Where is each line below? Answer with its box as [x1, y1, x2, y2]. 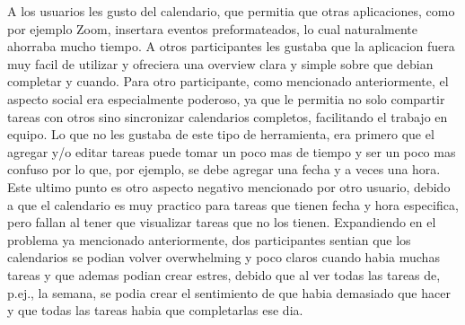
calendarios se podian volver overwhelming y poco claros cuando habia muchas [7, 248, 440, 267]
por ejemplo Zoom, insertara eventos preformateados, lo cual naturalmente [7, 19, 418, 38]
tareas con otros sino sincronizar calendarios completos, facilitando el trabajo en [7, 107, 448, 126]
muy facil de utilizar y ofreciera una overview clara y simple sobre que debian [7, 54, 434, 73]
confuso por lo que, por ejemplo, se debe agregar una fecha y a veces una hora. [7, 160, 441, 179]
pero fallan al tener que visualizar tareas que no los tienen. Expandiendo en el [7, 213, 436, 232]
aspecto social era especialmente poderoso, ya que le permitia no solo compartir [7, 89, 445, 108]
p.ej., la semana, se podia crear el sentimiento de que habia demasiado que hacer [7, 283, 451, 302]
